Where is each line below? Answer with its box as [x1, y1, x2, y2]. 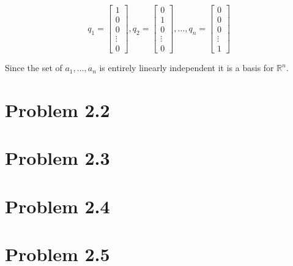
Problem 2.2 [5, 97, 110, 122]
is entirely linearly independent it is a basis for [99, 61, 274, 74]
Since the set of [5, 61, 62, 74]
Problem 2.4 [5, 193, 110, 218]
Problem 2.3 [5, 145, 110, 170]
